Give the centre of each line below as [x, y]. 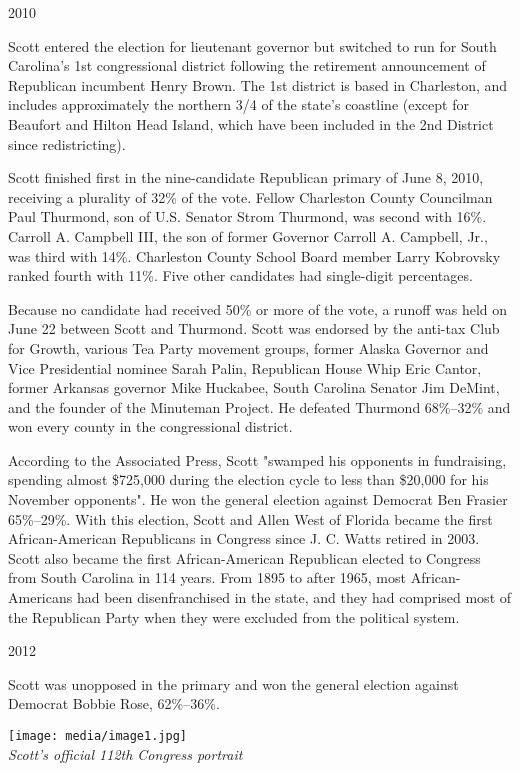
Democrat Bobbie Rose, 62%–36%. [114, 703]
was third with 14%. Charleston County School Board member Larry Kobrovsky [254, 255]
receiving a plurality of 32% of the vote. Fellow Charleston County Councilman [250, 196]
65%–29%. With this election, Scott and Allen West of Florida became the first [250, 518]
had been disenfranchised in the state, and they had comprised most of [294, 597]
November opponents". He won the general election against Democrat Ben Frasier [258, 499]
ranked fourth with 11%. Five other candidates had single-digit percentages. [240, 275]
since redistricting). [67, 143]
